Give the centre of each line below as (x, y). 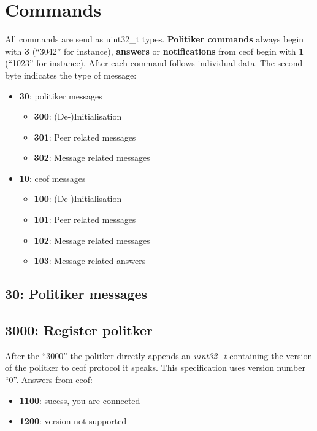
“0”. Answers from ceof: (49, 380)
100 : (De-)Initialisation (78, 199)
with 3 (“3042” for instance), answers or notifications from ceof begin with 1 (155, 51)
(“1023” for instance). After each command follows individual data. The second (154, 63)
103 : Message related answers (90, 261)
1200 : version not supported (73, 421)
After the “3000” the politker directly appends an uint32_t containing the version (159, 355)
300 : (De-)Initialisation (78, 116)
